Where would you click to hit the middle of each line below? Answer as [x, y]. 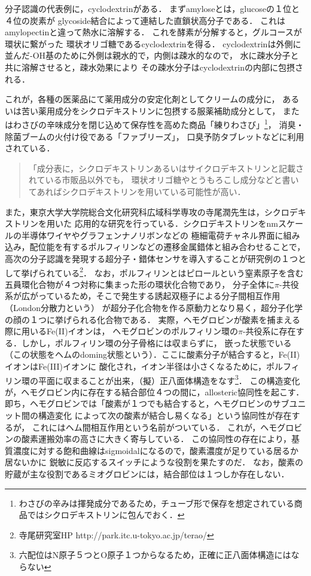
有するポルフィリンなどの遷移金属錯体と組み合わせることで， [184, 247]
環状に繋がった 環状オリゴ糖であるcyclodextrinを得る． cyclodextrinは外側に [153, 43]
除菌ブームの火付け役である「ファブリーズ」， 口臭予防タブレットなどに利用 [155, 136]
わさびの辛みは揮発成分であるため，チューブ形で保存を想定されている [156, 503]
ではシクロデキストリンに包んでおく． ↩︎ [106, 515]
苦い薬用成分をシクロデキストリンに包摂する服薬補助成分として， [151, 110]
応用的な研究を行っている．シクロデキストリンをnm [176, 223]
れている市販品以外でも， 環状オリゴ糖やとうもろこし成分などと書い [164, 180]
